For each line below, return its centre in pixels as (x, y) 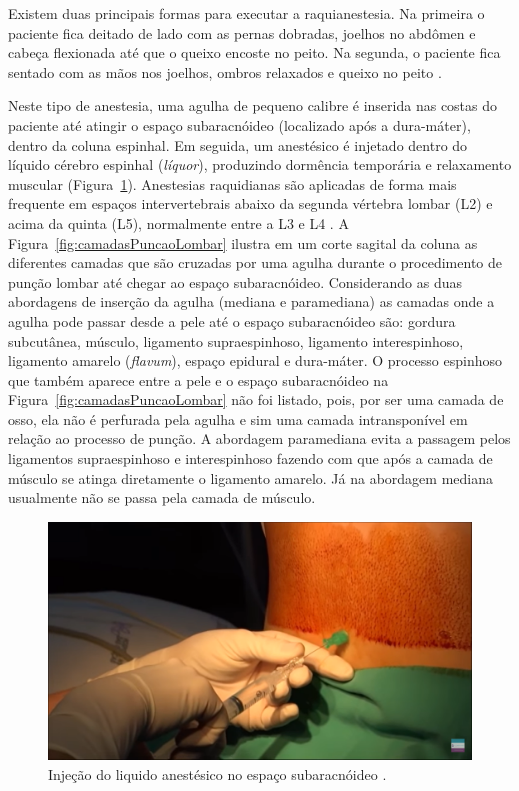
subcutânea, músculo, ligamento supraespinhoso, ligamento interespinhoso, (236, 340)
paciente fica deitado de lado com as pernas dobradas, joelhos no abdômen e (242, 32)
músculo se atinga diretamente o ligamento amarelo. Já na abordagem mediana (250, 477)
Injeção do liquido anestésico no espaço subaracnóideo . (217, 773)
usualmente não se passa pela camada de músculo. (162, 497)
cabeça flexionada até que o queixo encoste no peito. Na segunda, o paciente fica (254, 52)
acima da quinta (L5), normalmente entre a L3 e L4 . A (178, 222)
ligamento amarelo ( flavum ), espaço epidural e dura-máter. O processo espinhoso (255, 360)
